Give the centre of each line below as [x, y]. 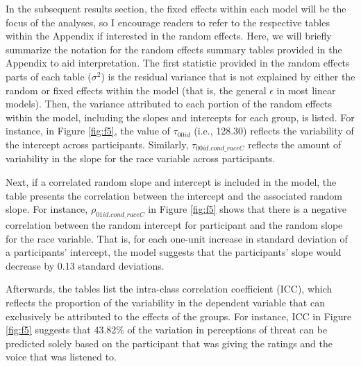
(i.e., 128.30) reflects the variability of [274, 131]
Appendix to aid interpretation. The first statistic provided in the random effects [178, 63]
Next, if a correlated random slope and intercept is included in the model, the [171, 181]
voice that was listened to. [61, 357]
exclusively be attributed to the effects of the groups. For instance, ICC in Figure [179, 316]
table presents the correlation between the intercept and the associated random [174, 195]
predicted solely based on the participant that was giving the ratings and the [169, 343]
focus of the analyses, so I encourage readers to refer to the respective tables [168, 22]
